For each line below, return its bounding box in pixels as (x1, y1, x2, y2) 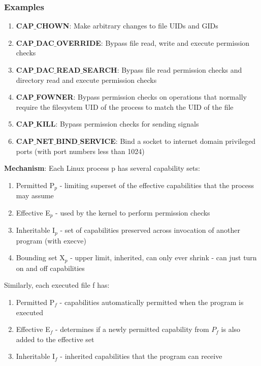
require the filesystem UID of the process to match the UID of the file (16, 101, 234, 112)
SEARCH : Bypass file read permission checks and (83, 65, 242, 75)
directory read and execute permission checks (16, 74, 157, 85)
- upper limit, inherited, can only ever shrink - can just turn (70, 252, 257, 263)
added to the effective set (16, 333, 94, 344)
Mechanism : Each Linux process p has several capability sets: (4, 163, 200, 173)
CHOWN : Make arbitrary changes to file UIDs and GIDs (36, 20, 218, 31)
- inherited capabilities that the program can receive (60, 351, 222, 361)
